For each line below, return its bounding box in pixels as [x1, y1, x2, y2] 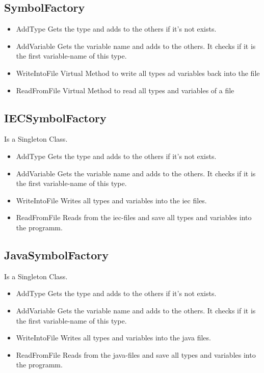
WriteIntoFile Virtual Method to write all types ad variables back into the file [16, 67, 260, 78]
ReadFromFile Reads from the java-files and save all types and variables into [16, 349, 256, 360]
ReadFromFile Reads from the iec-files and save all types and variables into [16, 212, 252, 223]
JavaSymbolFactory [4, 247, 109, 262]
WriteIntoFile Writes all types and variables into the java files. [16, 332, 211, 343]
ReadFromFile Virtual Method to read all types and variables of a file [16, 85, 234, 95]
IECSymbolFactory [4, 110, 107, 125]
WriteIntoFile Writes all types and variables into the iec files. [16, 195, 207, 205]
